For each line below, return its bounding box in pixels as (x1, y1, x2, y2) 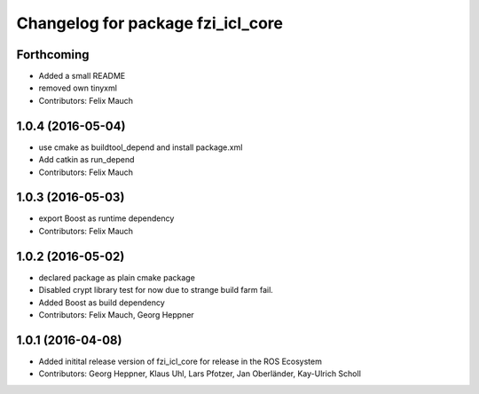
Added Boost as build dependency (38, 297, 166, 308)
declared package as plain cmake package (38, 272, 195, 283)
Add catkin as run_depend (38, 154, 135, 165)
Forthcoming (16, 47, 90, 62)
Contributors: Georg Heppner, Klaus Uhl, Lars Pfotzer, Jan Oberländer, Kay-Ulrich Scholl (38, 368, 361, 379)
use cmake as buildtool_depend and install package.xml (38, 142, 243, 153)
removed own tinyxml (38, 83, 117, 93)
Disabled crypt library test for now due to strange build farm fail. (38, 285, 274, 295)
